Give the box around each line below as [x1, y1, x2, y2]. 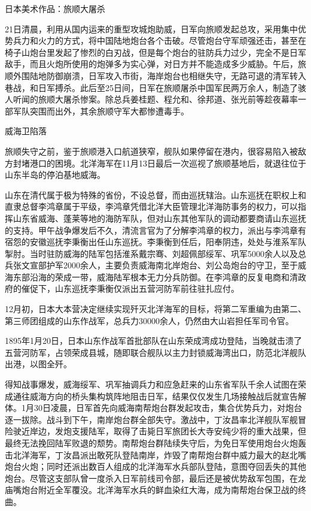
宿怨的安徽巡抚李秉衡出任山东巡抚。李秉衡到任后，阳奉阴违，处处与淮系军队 [5, 235, 306, 248]
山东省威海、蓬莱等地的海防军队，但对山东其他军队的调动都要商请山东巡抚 [13, 211, 306, 224]
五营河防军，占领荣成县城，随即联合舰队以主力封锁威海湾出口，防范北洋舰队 [5, 346, 306, 358]
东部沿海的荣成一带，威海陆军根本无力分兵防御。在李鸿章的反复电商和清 [13, 270, 298, 283]
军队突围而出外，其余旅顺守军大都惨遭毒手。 [13, 104, 189, 117]
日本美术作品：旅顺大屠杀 [5, 2, 105, 14]
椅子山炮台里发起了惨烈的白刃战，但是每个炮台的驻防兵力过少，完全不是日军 [5, 46, 306, 58]
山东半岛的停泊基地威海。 [5, 168, 105, 181]
